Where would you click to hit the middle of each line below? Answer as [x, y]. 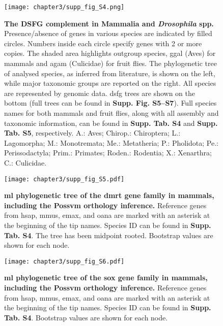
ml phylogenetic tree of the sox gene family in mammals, [106, 278]
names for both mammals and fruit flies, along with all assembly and [111, 113]
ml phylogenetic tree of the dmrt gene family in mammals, [109, 195]
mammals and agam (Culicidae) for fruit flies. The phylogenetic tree [110, 63]
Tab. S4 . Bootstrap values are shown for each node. [86, 317]
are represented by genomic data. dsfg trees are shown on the [100, 93]
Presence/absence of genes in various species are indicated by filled [108, 33]
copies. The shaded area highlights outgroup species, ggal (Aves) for [110, 53]
